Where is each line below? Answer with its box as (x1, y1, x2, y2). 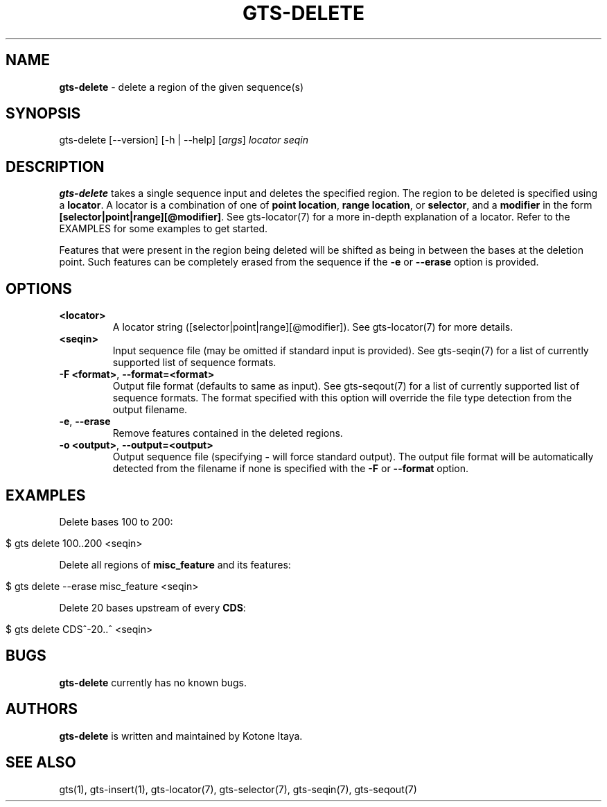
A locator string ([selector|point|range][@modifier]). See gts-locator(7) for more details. (112, 321, 513, 333)
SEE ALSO (6, 754, 76, 772)
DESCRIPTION (6, 157, 105, 175)
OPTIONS (6, 279, 72, 297)
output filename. (112, 403, 188, 416)
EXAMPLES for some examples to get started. (59, 223, 268, 235)
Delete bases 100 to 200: (59, 515, 173, 528)
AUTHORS (6, 700, 78, 718)
